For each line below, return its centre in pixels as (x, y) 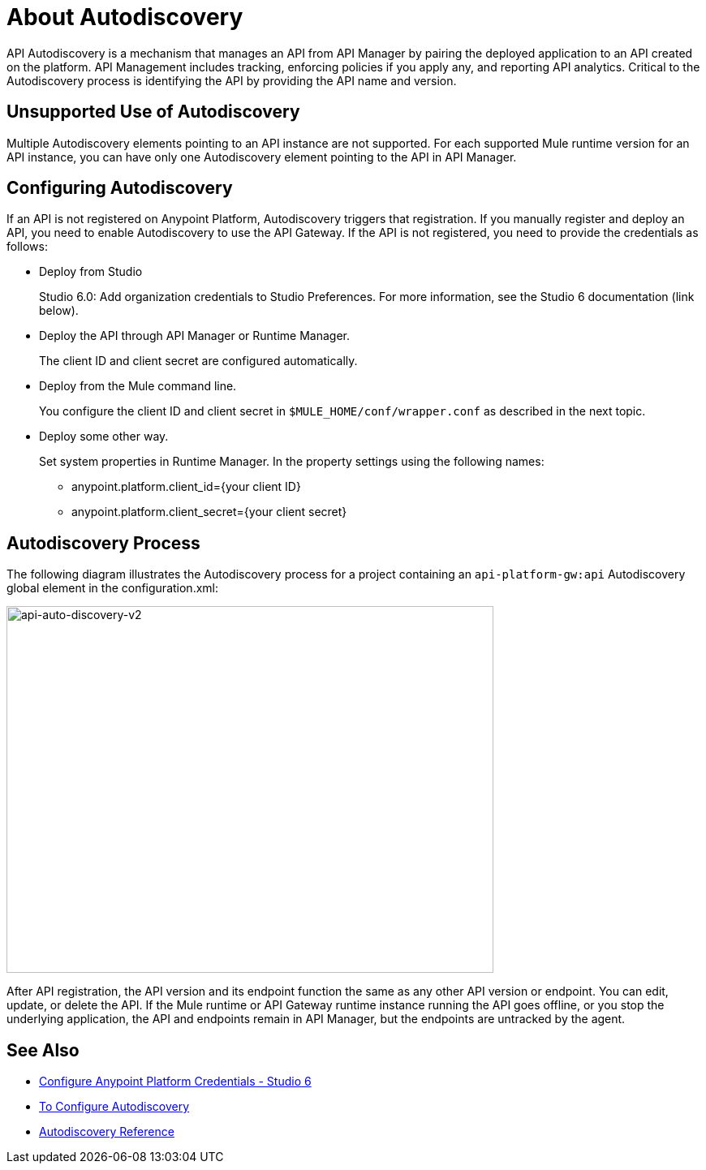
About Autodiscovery (125, 17)
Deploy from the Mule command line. (138, 386)
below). (59, 311)
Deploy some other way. (104, 437)
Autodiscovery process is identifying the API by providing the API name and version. (232, 80)
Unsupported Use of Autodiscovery (153, 112)
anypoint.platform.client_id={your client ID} (186, 487)
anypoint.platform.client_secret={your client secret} (209, 512)
